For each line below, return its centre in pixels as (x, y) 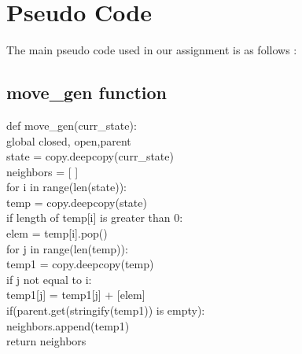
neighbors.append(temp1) (68, 325)
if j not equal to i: (49, 279)
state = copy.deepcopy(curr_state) (90, 156)
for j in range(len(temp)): (67, 248)
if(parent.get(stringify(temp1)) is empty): (106, 310)
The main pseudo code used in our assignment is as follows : (152, 50)
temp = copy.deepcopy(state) (77, 202)
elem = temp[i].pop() (57, 233)
